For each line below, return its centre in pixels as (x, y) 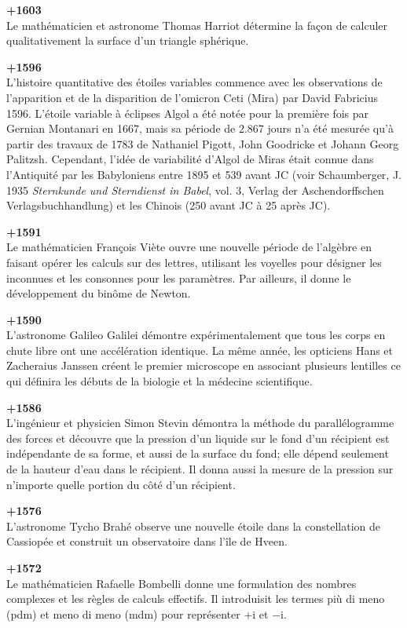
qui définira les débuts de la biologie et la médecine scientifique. (159, 381)
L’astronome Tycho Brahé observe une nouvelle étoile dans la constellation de (193, 526)
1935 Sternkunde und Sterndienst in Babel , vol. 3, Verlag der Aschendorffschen (195, 190)
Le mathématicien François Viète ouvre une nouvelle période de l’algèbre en (189, 247)
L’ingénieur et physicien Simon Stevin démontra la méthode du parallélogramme (200, 423)
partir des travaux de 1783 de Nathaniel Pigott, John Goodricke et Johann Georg (203, 143)
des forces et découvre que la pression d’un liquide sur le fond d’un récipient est (198, 438)
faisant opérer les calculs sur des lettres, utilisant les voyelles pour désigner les (194, 262)
